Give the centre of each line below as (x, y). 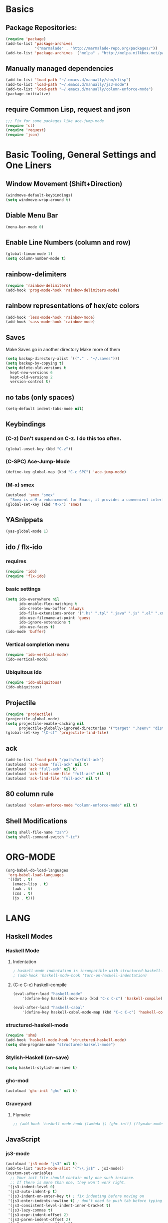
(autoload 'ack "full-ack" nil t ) (42, 769)
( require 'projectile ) (29, 714)
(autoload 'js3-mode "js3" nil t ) (42, 1164)
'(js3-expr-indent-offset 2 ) (38, 1215)
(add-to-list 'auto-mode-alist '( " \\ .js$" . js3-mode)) (65, 1168)
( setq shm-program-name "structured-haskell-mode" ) (60, 1045)
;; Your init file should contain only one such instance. (73, 1178)
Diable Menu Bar (32, 215)
